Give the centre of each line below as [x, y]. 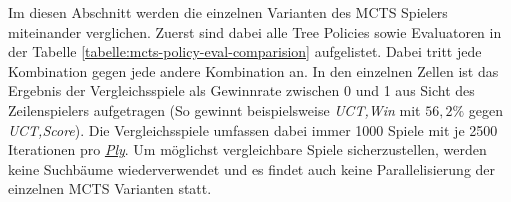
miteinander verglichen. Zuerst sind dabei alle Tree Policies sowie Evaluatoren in [255, 31]
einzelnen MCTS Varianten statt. [110, 188]
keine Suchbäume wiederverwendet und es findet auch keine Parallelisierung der [252, 168]
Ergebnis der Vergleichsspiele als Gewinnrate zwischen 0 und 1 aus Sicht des [241, 90]
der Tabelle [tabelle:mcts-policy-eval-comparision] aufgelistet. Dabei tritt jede [245, 51]
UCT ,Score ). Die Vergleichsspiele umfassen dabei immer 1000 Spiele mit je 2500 [253, 129]
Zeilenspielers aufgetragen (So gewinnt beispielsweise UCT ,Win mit [214, 109]
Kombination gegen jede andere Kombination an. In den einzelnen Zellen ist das [253, 70]
